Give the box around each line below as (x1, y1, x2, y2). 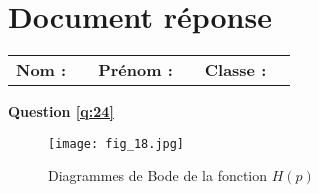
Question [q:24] (8, 101, 114, 122)
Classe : (204, 58, 267, 82)
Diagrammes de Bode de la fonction (48, 165, 268, 186)
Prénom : (98, 58, 173, 82)
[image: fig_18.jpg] (48, 136, 185, 151)
